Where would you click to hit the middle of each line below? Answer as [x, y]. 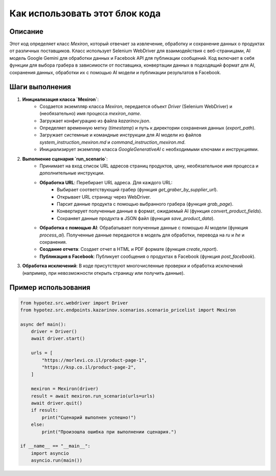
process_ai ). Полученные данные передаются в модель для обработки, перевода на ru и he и [142, 235]
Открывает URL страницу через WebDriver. [104, 197]
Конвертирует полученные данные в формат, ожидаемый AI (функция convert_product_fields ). [160, 211]
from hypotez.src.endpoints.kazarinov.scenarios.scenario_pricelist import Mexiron [128, 310]
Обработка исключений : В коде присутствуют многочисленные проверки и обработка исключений [132, 266]
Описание [26, 31]
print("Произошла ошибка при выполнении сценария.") [109, 432]
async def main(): [43, 324]
